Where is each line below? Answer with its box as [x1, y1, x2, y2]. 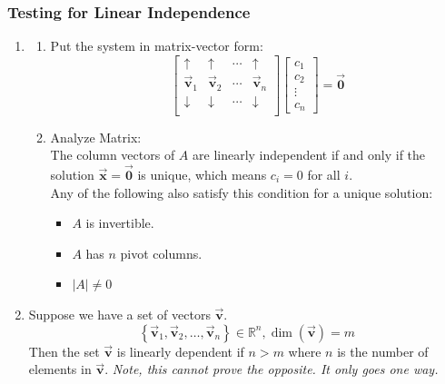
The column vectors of [50, 145, 175, 164]
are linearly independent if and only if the [193, 145, 426, 164]
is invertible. [85, 213, 154, 232]
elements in [28, 359, 92, 379]
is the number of [337, 341, 429, 360]
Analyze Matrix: [50, 127, 142, 146]
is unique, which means [137, 165, 267, 184]
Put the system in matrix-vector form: [50, 36, 263, 55]
